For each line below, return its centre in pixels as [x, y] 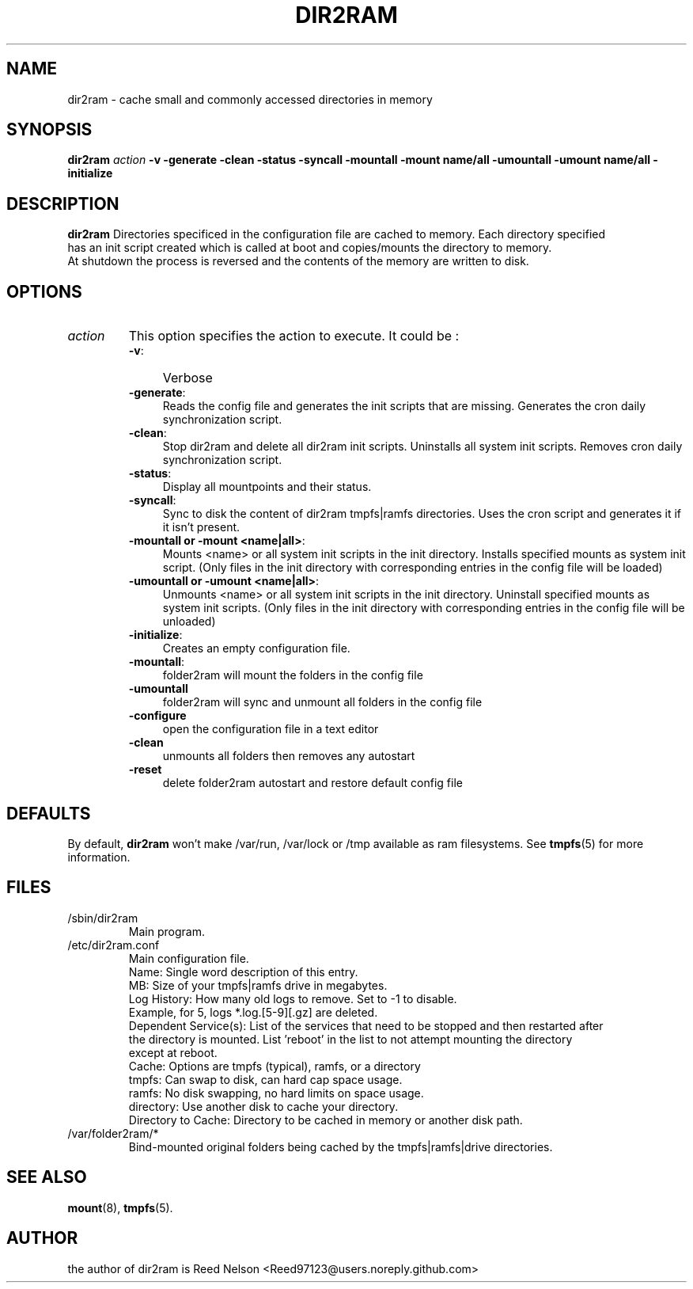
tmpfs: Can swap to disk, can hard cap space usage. [265, 1079]
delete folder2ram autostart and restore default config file [312, 783]
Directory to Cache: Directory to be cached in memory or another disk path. [326, 1120]
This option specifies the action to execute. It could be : [294, 336]
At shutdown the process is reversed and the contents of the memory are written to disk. [298, 261]
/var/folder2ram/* [113, 1133]
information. [99, 857]
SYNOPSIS [49, 130]
